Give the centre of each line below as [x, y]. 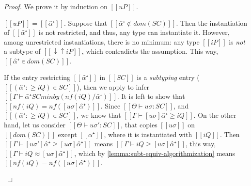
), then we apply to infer [113, 86]
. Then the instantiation [212, 23]
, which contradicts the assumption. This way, [150, 51]
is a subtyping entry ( [168, 77]
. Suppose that [86, 23]
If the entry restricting [37, 77]
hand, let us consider [35, 124]
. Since [110, 105]
